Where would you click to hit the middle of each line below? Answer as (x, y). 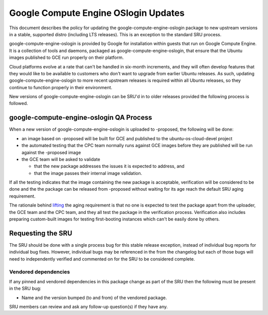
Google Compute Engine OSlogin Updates (97, 13)
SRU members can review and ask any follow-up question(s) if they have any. (89, 307)
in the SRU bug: (25, 289)
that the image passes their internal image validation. (88, 173)
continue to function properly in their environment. (61, 87)
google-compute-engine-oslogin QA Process (81, 118)
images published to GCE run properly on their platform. (67, 57)
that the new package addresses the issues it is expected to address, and (109, 166)
